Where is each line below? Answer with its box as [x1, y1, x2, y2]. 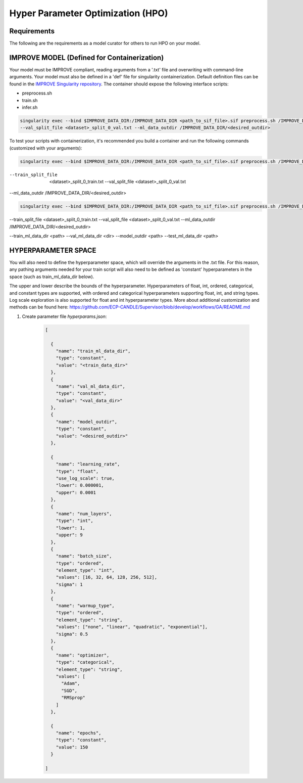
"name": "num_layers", [56, 511, 112, 517]
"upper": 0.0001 [56, 489, 96, 495]
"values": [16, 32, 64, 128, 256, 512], [56, 574, 158, 580]
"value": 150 [56, 744, 88, 750]
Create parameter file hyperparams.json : [22, 313, 107, 319]
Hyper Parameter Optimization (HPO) [9, 8, 168, 19]
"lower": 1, [56, 525, 86, 531]
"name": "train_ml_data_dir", [56, 348, 131, 354]
